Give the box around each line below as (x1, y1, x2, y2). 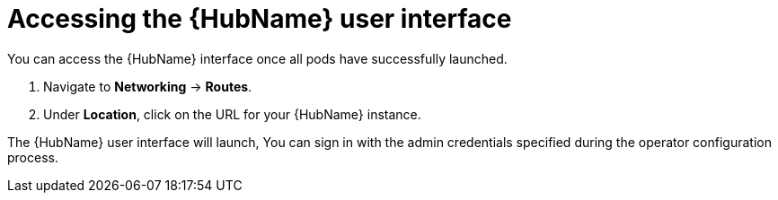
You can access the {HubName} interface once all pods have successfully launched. (7, 50, 508, 66)
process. (7, 149, 58, 165)
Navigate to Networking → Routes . (43, 78, 252, 94)
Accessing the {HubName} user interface (7, 4, 512, 34)
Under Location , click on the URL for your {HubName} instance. (43, 106, 421, 122)
